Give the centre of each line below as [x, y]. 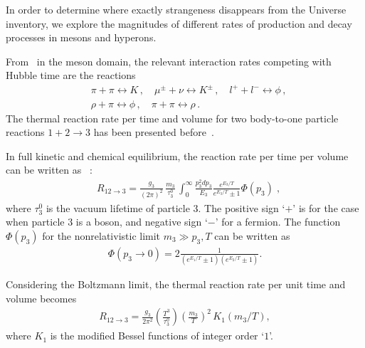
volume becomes [41, 298]
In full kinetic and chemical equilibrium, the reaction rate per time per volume [177, 155]
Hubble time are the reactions [71, 75]
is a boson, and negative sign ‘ [142, 222]
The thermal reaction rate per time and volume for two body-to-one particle [172, 118]
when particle [35, 222]
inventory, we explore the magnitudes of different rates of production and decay [179, 23]
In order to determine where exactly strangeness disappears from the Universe [176, 9]
